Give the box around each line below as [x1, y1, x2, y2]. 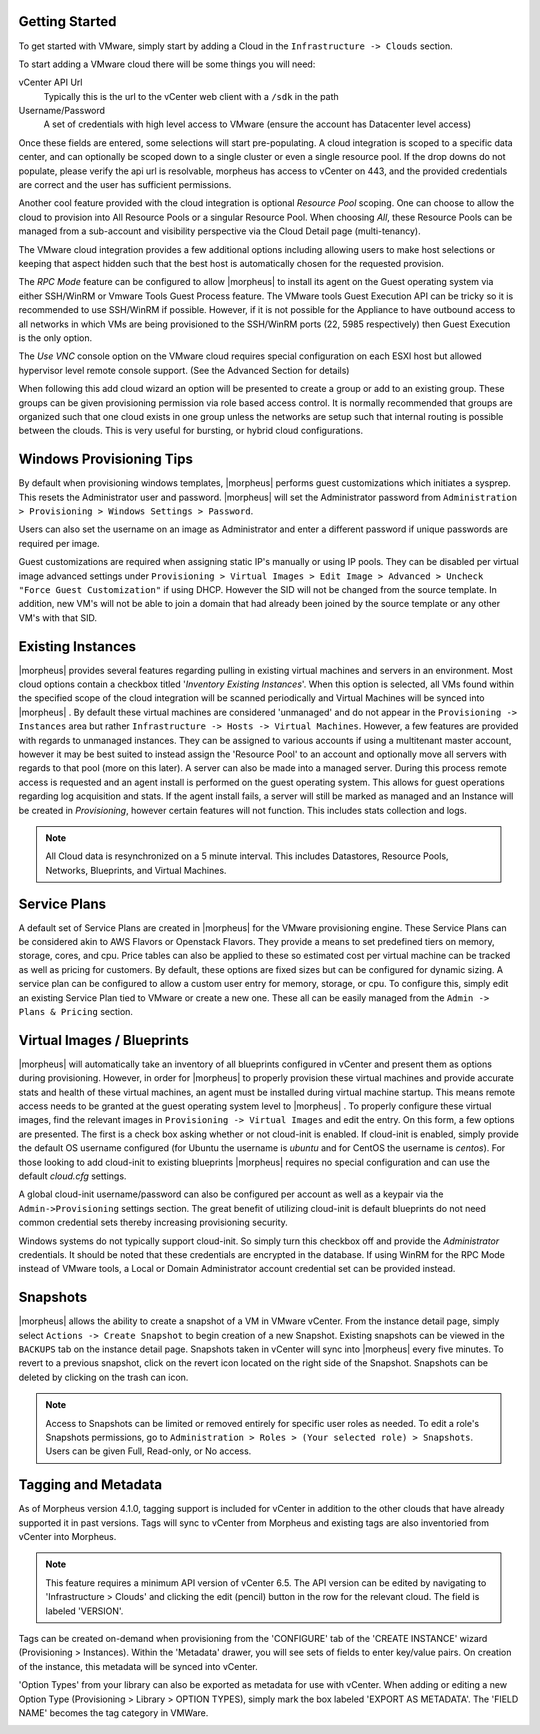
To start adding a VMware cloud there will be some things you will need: [18, 58, 316, 70]
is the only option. [18, 331, 93, 344]
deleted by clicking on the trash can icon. [18, 1371, 189, 1383]
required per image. [18, 537, 100, 549]
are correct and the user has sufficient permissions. [18, 179, 232, 191]
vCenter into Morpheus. [18, 1531, 117, 1543]
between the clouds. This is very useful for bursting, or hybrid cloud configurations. [18, 425, 364, 437]
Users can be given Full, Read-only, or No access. [45, 1445, 252, 1457]
